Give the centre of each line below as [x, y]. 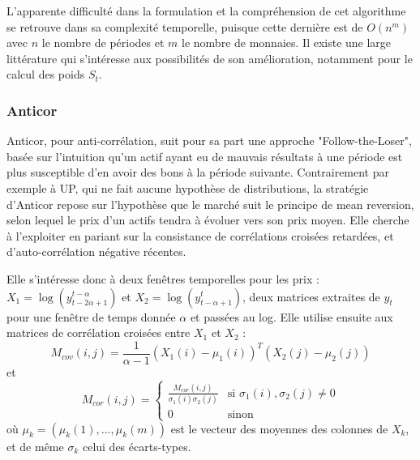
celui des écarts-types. [137, 446]
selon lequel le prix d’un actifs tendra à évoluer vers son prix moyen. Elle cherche [208, 220]
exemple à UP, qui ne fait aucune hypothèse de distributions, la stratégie [188, 187]
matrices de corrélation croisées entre [99, 332]
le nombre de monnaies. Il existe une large [287, 43]
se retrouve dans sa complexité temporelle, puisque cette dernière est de [185, 26]
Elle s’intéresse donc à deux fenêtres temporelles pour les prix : [163, 278]
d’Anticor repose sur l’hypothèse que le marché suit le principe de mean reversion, [210, 204]
